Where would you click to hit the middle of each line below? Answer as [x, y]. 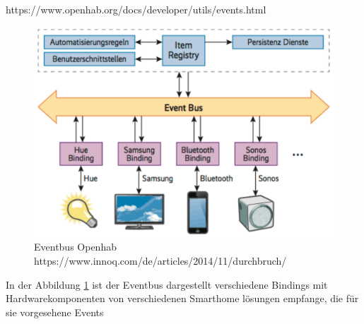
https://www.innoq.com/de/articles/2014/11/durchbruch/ [160, 260]
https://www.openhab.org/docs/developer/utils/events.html [136, 9]
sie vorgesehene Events [55, 312]
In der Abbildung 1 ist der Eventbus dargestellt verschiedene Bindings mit [167, 284]
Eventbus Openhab [75, 247]
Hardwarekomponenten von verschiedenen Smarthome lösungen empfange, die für [182, 298]
